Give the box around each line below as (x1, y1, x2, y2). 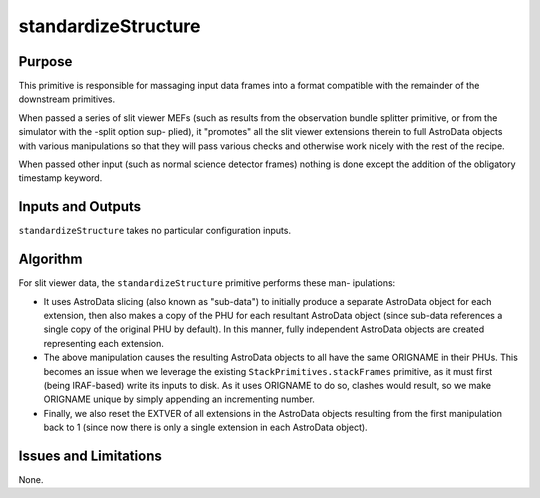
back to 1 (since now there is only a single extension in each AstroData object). (43, 421, 369, 434)
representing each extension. (43, 337, 165, 349)
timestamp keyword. (18, 172, 103, 184)
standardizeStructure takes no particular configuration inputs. (18, 225, 292, 237)
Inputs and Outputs (18, 198, 142, 215)
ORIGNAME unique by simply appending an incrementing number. (43, 393, 315, 405)
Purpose (18, 53, 73, 70)
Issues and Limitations (18, 447, 162, 464)
